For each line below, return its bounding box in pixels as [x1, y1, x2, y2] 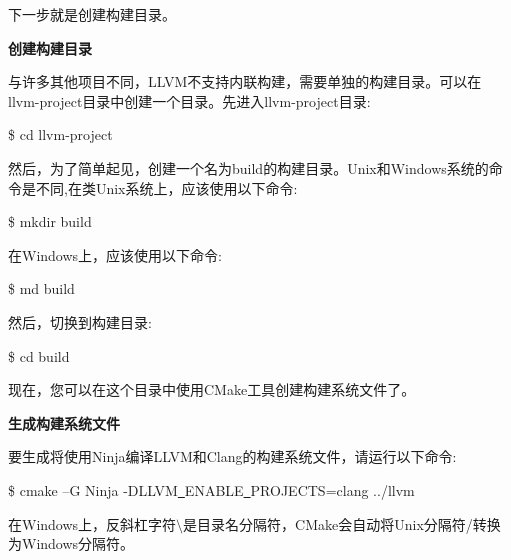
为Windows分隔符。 [8, 533, 135, 554]
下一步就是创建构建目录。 [8, 4, 176, 24]
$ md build [8, 278, 75, 299]
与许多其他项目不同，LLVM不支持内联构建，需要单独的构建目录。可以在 [8, 71, 482, 92]
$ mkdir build [8, 211, 92, 232]
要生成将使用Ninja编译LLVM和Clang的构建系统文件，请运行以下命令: [8, 446, 457, 467]
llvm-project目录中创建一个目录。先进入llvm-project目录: [8, 90, 371, 111]
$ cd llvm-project [8, 124, 113, 145]
